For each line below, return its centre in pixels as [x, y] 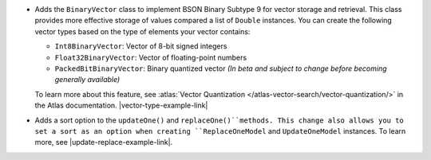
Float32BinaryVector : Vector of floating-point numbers [151, 57]
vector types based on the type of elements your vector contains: [142, 31]
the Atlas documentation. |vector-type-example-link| [121, 105]
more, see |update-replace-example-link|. [104, 142]
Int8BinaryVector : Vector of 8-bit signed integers [141, 46]
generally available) [87, 80]
